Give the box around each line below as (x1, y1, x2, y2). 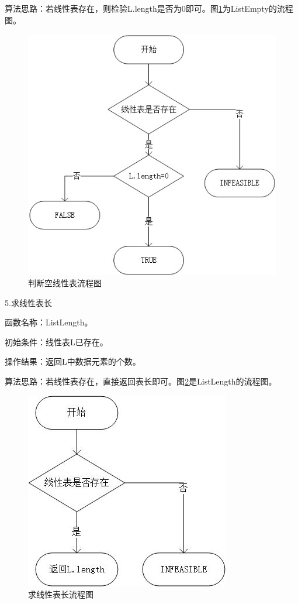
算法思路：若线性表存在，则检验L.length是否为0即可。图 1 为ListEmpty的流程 (5, 2, 293, 14)
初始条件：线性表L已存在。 (5, 335, 108, 348)
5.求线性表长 (5, 296, 52, 308)
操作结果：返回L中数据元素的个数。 (5, 355, 141, 368)
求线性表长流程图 (28, 588, 93, 600)
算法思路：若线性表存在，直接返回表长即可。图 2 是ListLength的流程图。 (5, 375, 277, 387)
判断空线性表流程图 (28, 277, 102, 289)
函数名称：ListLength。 (5, 316, 93, 328)
